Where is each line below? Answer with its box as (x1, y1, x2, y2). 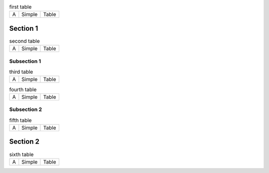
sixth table (9, 151, 34, 158)
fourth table (9, 86, 37, 93)
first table (9, 3, 32, 10)
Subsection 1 (9, 58, 41, 65)
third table (9, 69, 33, 76)
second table (9, 38, 40, 45)
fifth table (9, 117, 32, 124)
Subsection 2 (9, 106, 42, 113)
